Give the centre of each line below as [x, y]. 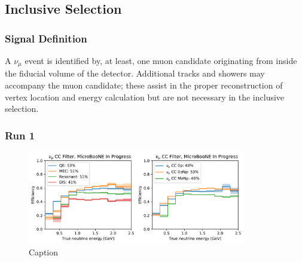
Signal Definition [46, 38]
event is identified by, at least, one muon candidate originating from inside [161, 60]
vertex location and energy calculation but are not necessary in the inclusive [145, 97]
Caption [44, 252]
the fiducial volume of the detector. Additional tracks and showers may [135, 73]
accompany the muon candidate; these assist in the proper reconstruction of [144, 85]
